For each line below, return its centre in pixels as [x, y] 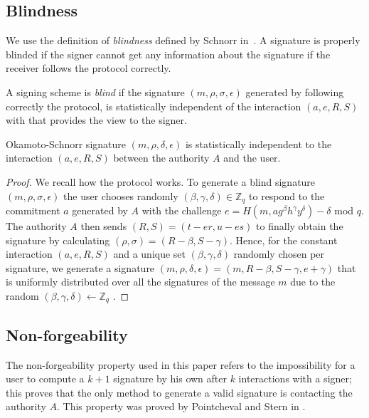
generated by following [295, 92]
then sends [104, 226]
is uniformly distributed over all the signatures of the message [140, 282]
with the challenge [182, 210]
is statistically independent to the [258, 143]
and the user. [252, 158]
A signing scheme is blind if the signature [95, 92]
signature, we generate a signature [80, 267]
